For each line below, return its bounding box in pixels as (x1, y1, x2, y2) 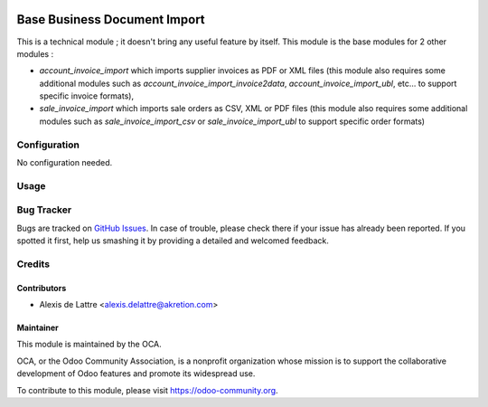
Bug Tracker (16, 203, 72, 216)
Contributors (16, 282, 67, 293)
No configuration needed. (16, 157, 113, 167)
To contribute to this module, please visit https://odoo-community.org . (16, 384, 279, 395)
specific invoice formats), (39, 90, 135, 101)
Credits (16, 258, 50, 270)
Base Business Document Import (16, 12, 205, 27)
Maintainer (16, 322, 59, 334)
